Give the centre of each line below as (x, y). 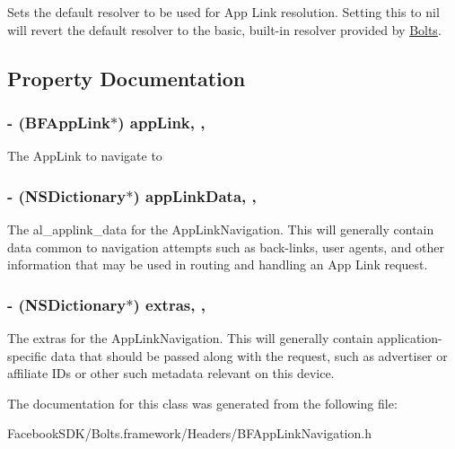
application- (410, 338)
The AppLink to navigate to (85, 156)
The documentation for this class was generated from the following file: (202, 403)
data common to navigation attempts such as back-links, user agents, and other (226, 247)
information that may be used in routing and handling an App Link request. (218, 264)
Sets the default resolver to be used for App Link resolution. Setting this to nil (223, 12)
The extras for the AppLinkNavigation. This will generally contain (190, 338)
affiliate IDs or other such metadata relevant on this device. (171, 373)
